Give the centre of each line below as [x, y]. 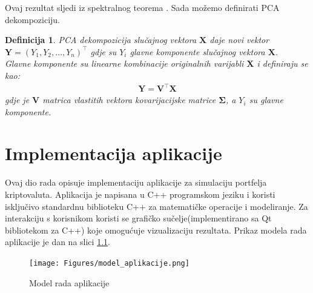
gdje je [17, 100]
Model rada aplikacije [69, 282]
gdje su [104, 51]
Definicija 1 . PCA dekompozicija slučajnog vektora [101, 40]
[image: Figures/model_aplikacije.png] [109, 263]
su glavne [266, 100]
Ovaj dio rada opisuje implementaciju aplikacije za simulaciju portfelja [136, 182]
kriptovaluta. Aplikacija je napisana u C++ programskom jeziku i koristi [140, 194]
